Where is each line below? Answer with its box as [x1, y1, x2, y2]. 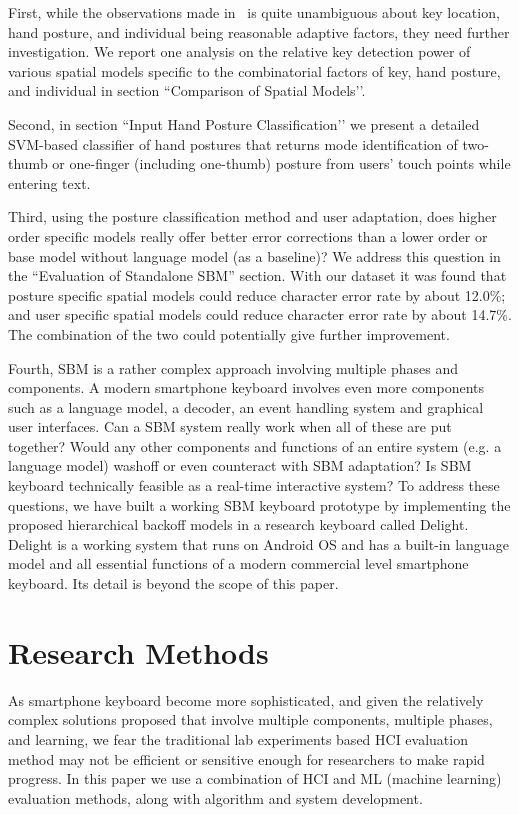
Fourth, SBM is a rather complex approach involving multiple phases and [8, 357, 458, 378]
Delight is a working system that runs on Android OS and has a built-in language [8, 533, 509, 554]
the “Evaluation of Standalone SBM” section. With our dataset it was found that [8, 265, 507, 286]
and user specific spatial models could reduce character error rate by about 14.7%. [8, 304, 512, 325]
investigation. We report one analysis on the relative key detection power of [8, 41, 471, 62]
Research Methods [8, 631, 269, 672]
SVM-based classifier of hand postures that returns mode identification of [8, 133, 458, 154]
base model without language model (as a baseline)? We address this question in [8, 245, 501, 266]
